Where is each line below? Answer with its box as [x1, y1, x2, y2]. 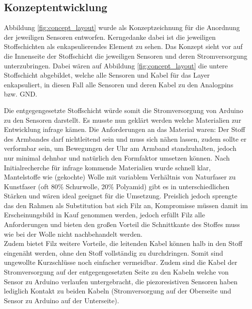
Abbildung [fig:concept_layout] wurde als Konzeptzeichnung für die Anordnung [4, 22, 240, 33]
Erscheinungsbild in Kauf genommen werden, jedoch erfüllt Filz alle [4, 210, 205, 220]
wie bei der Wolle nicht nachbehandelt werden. [4, 228, 142, 239]
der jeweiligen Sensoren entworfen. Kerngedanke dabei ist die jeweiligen [4, 32, 216, 42]
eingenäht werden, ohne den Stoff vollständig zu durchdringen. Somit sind [4, 247, 223, 258]
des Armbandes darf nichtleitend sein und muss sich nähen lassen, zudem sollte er [4, 133, 247, 144]
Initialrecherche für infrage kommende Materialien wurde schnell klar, [4, 162, 211, 172]
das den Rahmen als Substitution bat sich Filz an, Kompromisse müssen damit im [4, 200, 248, 210]
